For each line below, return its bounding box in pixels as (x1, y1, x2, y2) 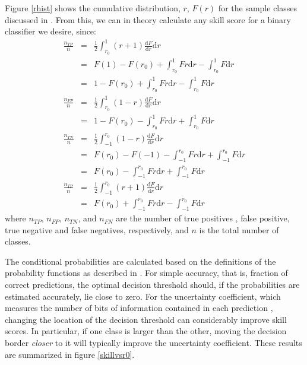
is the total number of (199, 223, 279, 236)
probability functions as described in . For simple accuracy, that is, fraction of (5, 266, 288, 279)
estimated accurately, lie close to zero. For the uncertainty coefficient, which (5, 290, 281, 302)
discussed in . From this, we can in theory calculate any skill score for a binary (5, 13, 291, 26)
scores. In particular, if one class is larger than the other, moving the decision (5, 325, 287, 337)
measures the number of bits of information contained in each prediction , (5, 301, 273, 314)
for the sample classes (218, 2, 297, 14)
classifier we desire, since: (5, 25, 96, 37)
